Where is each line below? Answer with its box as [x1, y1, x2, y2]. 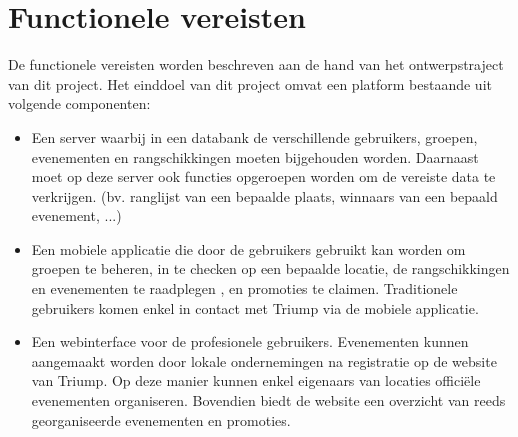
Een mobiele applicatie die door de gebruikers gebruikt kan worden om [31, 238, 466, 259]
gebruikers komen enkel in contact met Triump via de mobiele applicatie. [31, 297, 479, 318]
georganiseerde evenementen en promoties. [31, 409, 291, 430]
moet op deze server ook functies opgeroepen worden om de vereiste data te [31, 166, 496, 187]
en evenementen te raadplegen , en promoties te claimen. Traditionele [31, 278, 458, 299]
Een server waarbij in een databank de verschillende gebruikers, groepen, [31, 126, 478, 147]
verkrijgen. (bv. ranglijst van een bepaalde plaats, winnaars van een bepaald [31, 185, 498, 206]
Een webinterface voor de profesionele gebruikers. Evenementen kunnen [31, 331, 469, 352]
